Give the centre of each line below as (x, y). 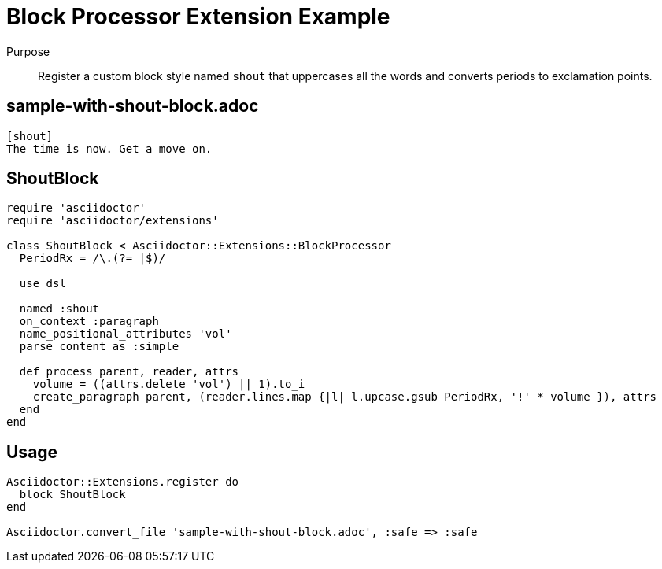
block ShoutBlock (72, 495)
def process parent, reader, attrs (129, 372)
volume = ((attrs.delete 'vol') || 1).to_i (169, 384)
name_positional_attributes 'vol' (126, 334)
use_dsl (43, 284)
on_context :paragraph (89, 321)
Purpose (28, 51)
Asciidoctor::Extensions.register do (123, 482)
